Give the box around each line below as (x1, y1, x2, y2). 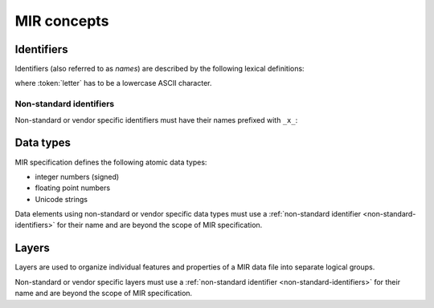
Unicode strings (35, 194, 88, 204)
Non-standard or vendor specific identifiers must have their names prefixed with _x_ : (14, 115, 298, 124)
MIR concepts (14, 12, 109, 30)
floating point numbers (35, 183, 111, 192)
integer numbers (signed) (35, 172, 120, 181)
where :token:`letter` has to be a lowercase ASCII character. (14, 79, 212, 88)
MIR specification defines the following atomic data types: (14, 157, 207, 167)
